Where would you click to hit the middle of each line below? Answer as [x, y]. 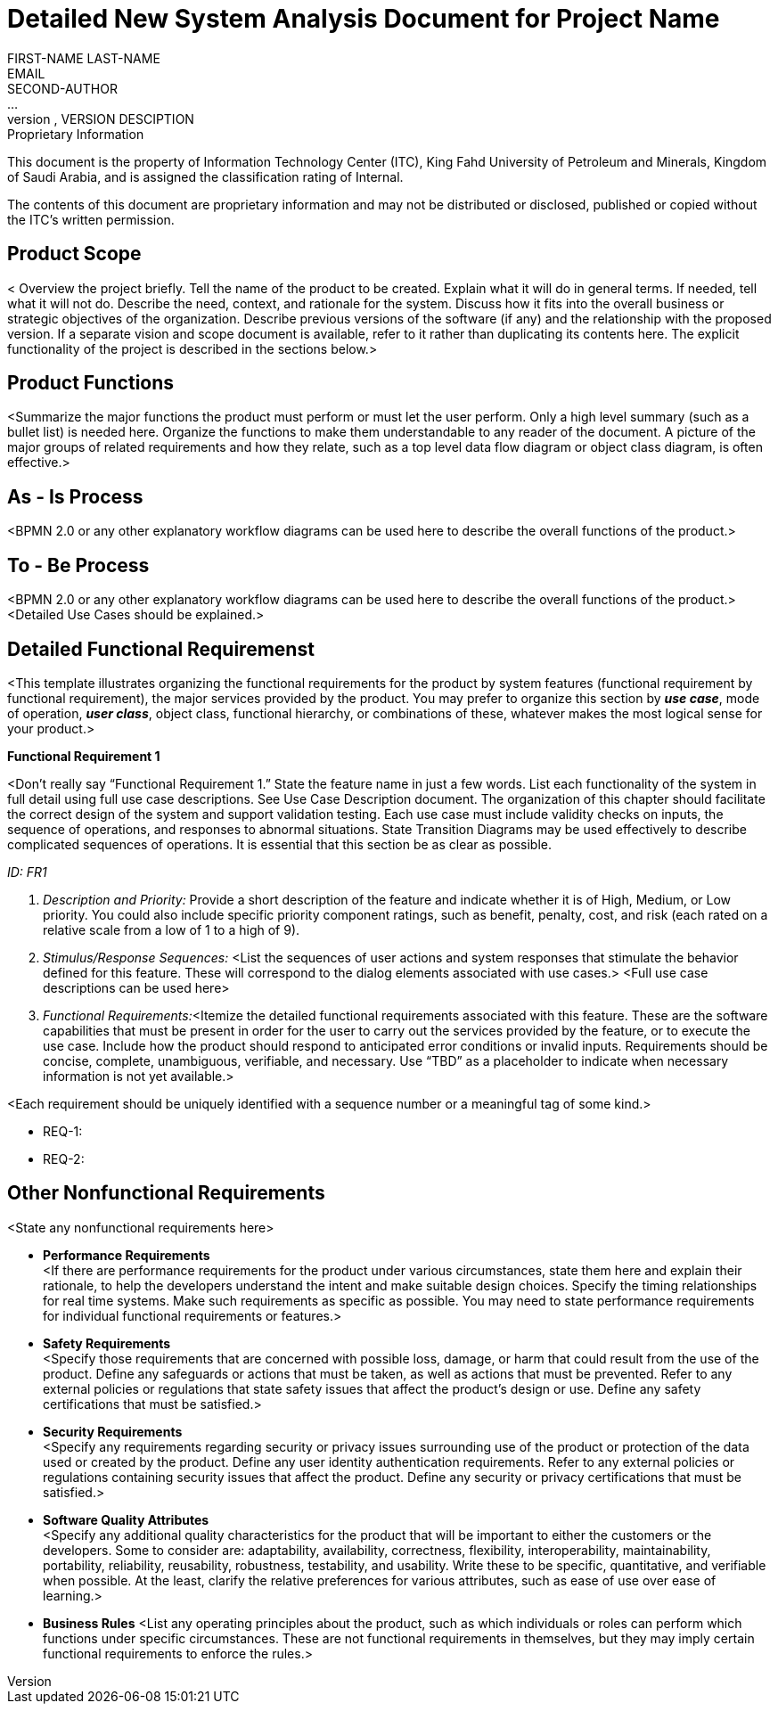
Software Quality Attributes [126, 1519]
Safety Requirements [107, 1343]
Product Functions [91, 383]
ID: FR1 [27, 872]
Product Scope [74, 254]
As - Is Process [75, 496]
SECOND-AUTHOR [62, 88]
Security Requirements [113, 1431]
